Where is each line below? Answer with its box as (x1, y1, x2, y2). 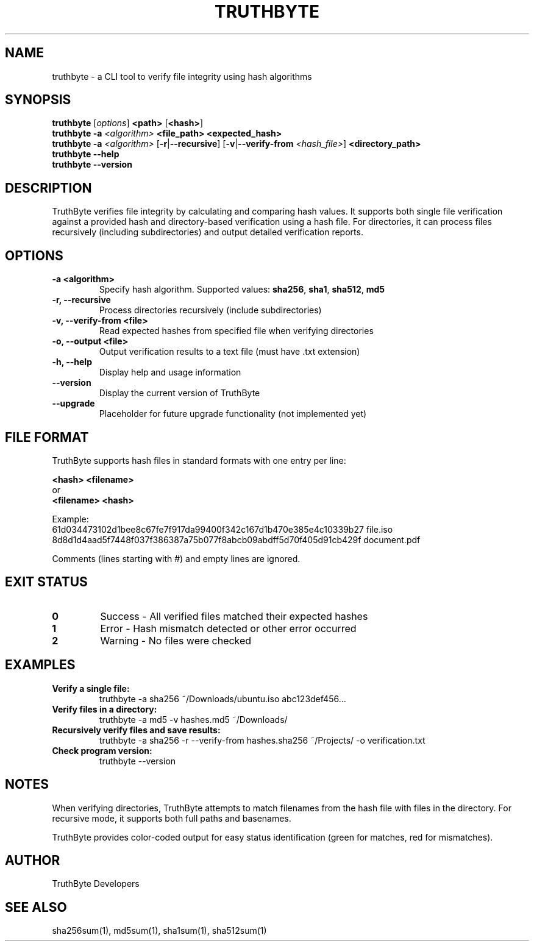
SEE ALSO (5, 899, 67, 915)
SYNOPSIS (5, 92, 71, 108)
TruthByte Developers (52, 878, 140, 889)
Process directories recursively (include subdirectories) (99, 305, 322, 316)
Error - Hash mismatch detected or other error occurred (100, 622, 357, 635)
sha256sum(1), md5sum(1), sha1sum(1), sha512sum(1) (52, 925, 267, 936)
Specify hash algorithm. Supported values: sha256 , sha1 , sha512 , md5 (99, 284, 385, 295)
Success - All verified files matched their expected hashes (100, 610, 368, 622)
